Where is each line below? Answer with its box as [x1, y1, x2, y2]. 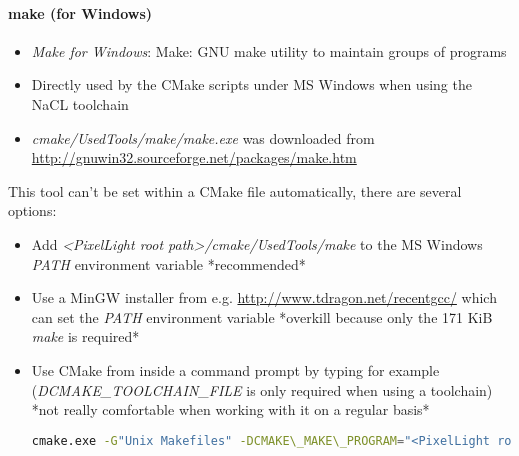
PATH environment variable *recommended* [31, 253, 306, 274]
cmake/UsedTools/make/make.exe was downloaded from [31, 127, 375, 148]
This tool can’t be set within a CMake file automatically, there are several [8, 180, 462, 201]
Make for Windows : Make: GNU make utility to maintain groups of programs [31, 40, 507, 61]
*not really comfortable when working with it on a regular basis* [31, 399, 430, 420]
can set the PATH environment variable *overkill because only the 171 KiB [31, 306, 493, 327]
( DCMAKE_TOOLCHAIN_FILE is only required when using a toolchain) [31, 379, 493, 400]
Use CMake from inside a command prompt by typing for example [31, 359, 440, 380]
